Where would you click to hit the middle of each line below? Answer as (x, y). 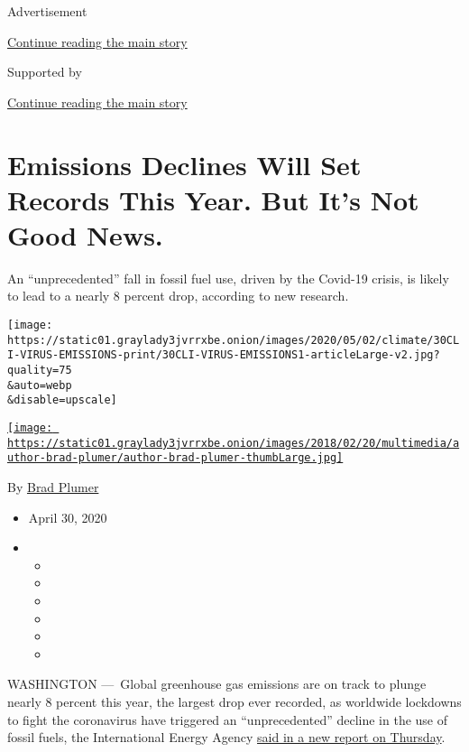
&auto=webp (40, 385)
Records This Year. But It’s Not (213, 199)
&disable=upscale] (62, 400)
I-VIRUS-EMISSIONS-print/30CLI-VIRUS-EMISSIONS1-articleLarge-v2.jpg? (224, 355)
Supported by (45, 72)
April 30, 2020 (68, 517)
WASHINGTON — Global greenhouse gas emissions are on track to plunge (217, 684)
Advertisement (47, 11)
